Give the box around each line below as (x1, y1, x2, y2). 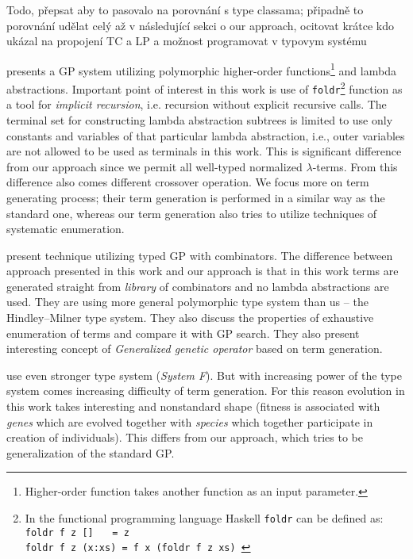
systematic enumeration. (6, 220, 125, 237)
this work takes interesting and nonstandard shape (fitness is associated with (6, 398, 380, 415)
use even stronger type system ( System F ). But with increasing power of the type (6, 366, 403, 383)
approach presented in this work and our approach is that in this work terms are (6, 262, 399, 279)
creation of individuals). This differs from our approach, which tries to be (6, 429, 363, 446)
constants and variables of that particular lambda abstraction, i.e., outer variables (6, 127, 405, 144)
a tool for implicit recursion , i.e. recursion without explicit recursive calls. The (6, 96, 387, 113)
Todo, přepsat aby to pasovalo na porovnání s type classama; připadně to (6, 2, 364, 17)
